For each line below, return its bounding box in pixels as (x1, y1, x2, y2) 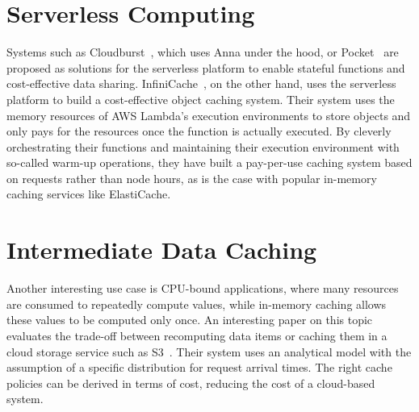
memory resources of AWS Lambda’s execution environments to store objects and (6, 106, 411, 123)
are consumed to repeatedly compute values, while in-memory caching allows (6, 295, 387, 312)
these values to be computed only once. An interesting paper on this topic (6, 311, 373, 328)
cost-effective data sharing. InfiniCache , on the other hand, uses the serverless (6, 75, 396, 92)
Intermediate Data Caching (6, 233, 317, 266)
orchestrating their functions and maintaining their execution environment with (6, 138, 400, 155)
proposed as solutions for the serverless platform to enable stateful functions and (6, 59, 405, 76)
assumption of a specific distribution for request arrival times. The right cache (6, 359, 392, 376)
